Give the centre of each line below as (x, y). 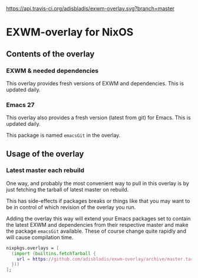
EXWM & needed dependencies (52, 71)
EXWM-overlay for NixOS (70, 32)
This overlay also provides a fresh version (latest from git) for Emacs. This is (98, 118)
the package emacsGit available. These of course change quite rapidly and (96, 231)
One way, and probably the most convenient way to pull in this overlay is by (98, 183)
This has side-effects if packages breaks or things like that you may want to (98, 201)
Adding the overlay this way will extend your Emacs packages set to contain (98, 218)
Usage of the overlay (45, 154)
